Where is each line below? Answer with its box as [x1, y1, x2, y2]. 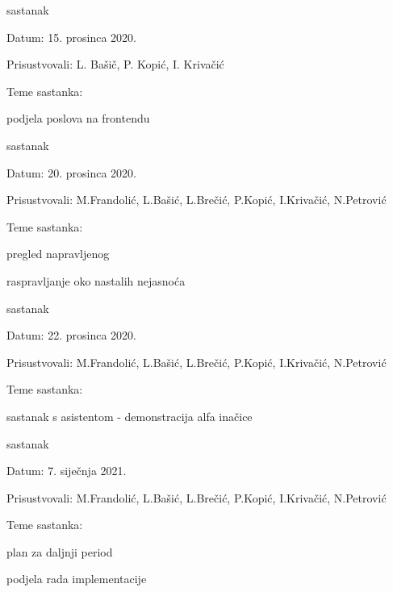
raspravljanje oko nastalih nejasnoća [6, 272, 186, 289]
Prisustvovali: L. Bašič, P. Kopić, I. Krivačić [6, 56, 224, 73]
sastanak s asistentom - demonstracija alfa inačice [6, 407, 253, 424]
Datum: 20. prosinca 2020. [6, 164, 136, 181]
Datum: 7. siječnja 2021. [6, 462, 127, 479]
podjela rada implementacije [6, 570, 147, 587]
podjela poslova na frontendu [6, 110, 150, 127]
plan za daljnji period [6, 543, 113, 560]
